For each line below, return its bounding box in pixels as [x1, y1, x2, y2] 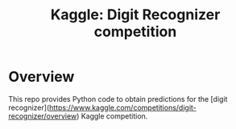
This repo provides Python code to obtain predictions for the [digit [8, 94, 228, 103]
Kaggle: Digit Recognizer [50, 6, 221, 24]
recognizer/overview [8, 111, 77, 121]
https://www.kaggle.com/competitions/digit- [49, 103, 197, 112]
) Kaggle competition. [76, 111, 148, 121]
